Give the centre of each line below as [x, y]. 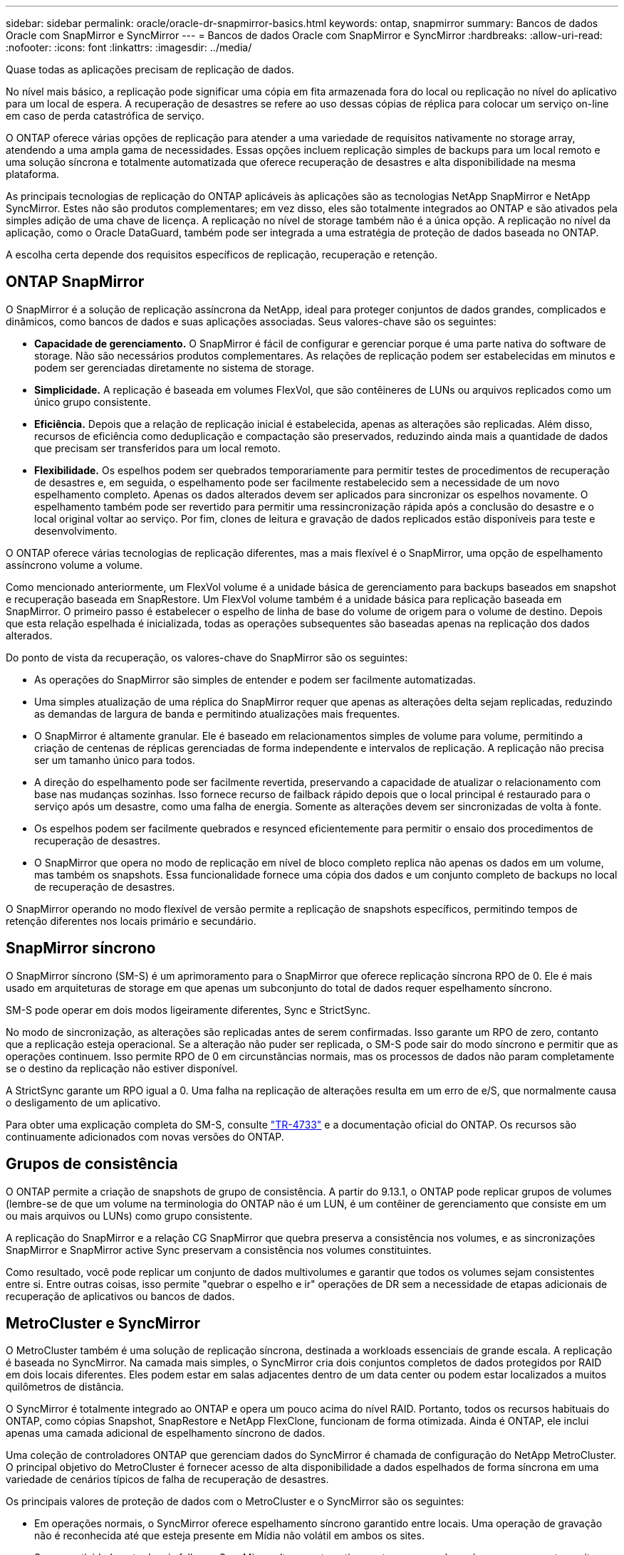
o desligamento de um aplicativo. [83, 1102]
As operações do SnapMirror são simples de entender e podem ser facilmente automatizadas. [255, 679]
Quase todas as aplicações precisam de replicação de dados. [150, 69]
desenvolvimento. [76, 530]
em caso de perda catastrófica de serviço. [105, 116]
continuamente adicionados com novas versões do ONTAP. [145, 1136]
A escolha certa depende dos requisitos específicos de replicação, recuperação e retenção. [222, 255]
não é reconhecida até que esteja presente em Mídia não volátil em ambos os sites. [229, 1536]
